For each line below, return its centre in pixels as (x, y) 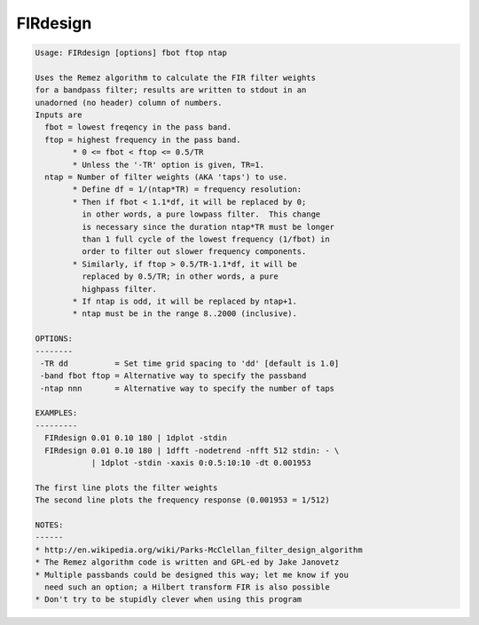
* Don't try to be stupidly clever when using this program (169, 600)
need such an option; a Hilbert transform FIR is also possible (187, 587)
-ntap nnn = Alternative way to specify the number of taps (188, 388)
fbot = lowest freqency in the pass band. (138, 127)
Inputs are (59, 115)
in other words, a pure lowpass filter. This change (201, 214)
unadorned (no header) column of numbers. (129, 103)
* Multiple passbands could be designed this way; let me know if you (192, 574)
